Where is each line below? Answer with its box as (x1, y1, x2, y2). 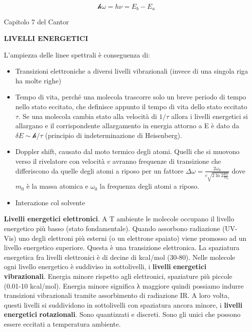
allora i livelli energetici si (171, 111, 248, 121)
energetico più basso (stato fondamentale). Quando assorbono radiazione (4, 223, 220, 234)
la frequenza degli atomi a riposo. (100, 181, 199, 191)
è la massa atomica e (26, 181, 89, 191)
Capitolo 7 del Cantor (4, 17, 69, 27)
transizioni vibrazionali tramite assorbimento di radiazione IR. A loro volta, (4, 290, 230, 300)
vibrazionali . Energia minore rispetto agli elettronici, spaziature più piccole (4, 271, 233, 281)
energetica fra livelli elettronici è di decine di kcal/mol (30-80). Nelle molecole (4, 252, 235, 262)
